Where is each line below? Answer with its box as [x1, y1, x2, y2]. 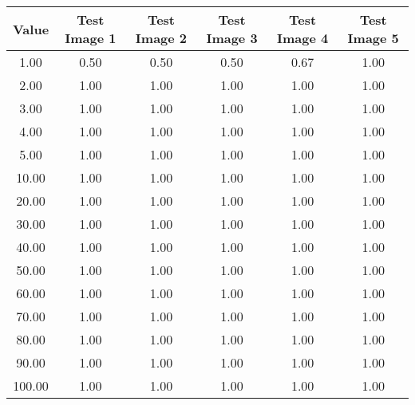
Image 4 [276, 29, 329, 47]
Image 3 [206, 29, 258, 47]
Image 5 [347, 29, 399, 47]
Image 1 [65, 29, 117, 47]
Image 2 [135, 29, 188, 47]
